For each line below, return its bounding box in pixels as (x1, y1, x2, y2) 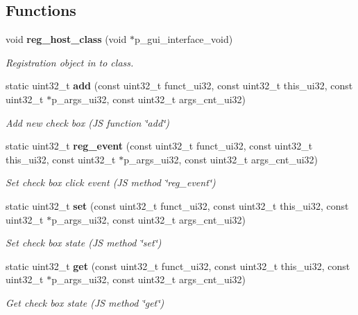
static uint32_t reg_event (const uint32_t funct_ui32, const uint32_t (6, 138, 313, 153)
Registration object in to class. (6, 55, 134, 69)
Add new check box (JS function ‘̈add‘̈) (6, 115, 170, 129)
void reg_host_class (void (6, 32, 127, 46)
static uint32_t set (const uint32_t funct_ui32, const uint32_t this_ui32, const (6, 198, 349, 213)
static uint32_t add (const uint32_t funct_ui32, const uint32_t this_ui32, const (6, 78, 353, 93)
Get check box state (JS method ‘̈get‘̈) (6, 295, 164, 309)
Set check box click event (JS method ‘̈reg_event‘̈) (6, 175, 216, 190)
